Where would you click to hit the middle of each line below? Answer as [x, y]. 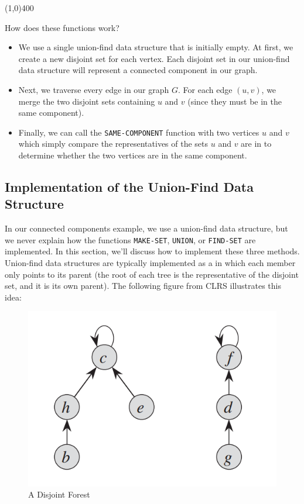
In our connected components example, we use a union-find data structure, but [146, 228]
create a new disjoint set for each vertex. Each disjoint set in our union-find [154, 58]
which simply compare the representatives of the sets [113, 144]
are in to [256, 144]
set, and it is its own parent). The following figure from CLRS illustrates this [143, 286]
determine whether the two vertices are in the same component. [133, 155]
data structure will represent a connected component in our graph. [138, 70]
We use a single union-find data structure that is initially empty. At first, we [156, 47]
